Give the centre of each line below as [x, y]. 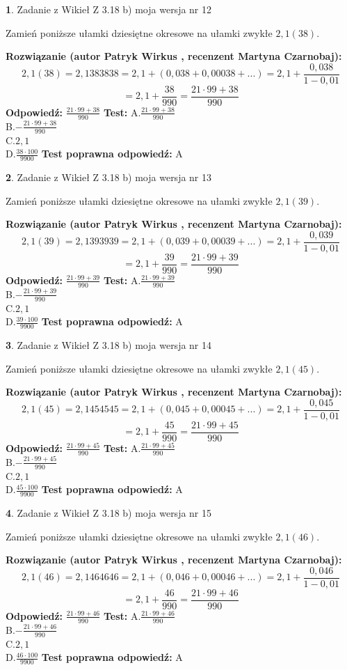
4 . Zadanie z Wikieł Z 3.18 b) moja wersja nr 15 [109, 512]
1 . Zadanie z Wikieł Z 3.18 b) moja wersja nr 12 [109, 9]
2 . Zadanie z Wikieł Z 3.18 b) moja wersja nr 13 [109, 177]
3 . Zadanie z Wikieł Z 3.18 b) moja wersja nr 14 [109, 344]
